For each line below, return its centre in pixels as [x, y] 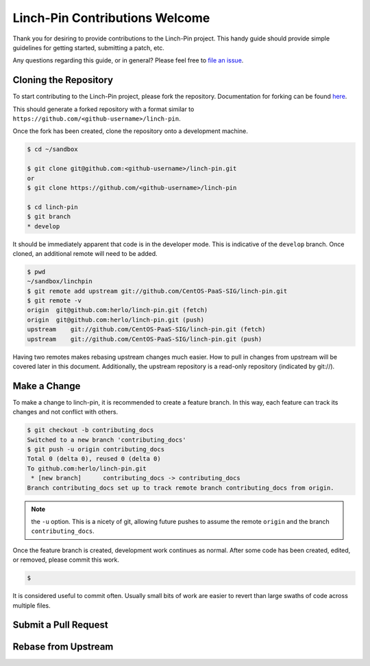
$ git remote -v [54, 301]
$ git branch [49, 217]
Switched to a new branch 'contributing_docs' [107, 440]
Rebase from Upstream [63, 647]
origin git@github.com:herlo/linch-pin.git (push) [116, 320]
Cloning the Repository [63, 80]
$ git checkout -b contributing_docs [90, 430]
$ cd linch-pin [52, 207]
